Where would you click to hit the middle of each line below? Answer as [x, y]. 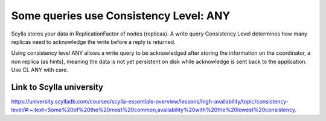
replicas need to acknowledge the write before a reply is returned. [93, 42]
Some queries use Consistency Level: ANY [121, 16]
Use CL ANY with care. [40, 70]
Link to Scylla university [57, 87]
